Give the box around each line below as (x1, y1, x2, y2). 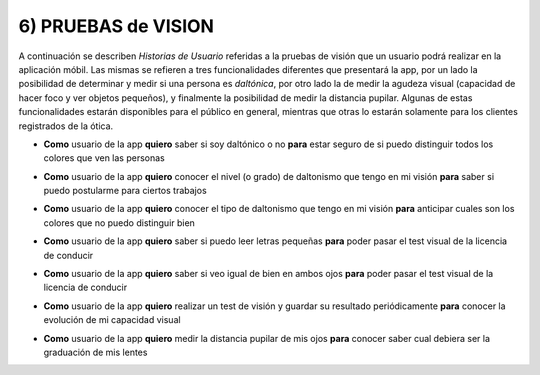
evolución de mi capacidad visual (43, 314, 181, 326)
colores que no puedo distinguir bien (43, 216, 195, 229)
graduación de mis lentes (43, 346, 148, 358)
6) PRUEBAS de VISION (18, 15, 215, 37)
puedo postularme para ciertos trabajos (43, 185, 207, 197)
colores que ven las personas (43, 152, 165, 164)
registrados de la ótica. (18, 120, 114, 132)
